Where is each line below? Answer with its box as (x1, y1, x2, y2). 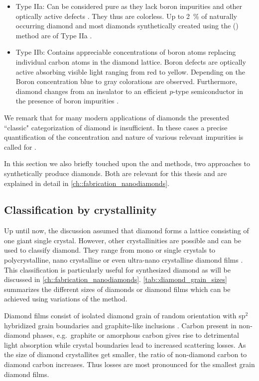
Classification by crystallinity (4, 202, 157, 217)
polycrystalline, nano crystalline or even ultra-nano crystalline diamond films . (4, 255, 243, 265)
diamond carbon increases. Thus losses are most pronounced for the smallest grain (4, 359, 255, 370)
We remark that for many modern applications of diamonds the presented (4, 112, 229, 122)
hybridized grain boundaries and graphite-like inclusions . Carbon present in (4, 320, 237, 330)
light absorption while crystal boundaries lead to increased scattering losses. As (4, 339, 246, 350)
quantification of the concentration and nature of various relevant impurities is (4, 132, 244, 142)
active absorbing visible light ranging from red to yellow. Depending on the (15, 66, 246, 77)
